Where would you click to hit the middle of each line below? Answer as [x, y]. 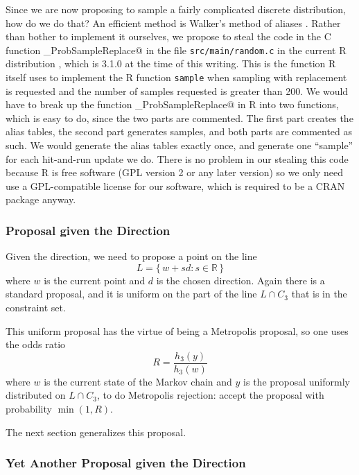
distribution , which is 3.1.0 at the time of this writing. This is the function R [171, 63]
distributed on [36, 395]
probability [29, 409]
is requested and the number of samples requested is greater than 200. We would [177, 90]
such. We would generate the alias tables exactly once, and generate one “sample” [179, 145]
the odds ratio [36, 344]
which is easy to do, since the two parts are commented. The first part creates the [179, 118]
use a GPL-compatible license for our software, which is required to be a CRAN [175, 185]
